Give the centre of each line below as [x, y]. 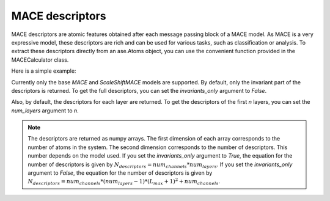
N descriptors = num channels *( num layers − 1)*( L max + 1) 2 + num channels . [124, 182]
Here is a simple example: [44, 71]
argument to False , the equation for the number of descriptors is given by [120, 173]
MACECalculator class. [40, 60]
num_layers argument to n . [45, 111]
